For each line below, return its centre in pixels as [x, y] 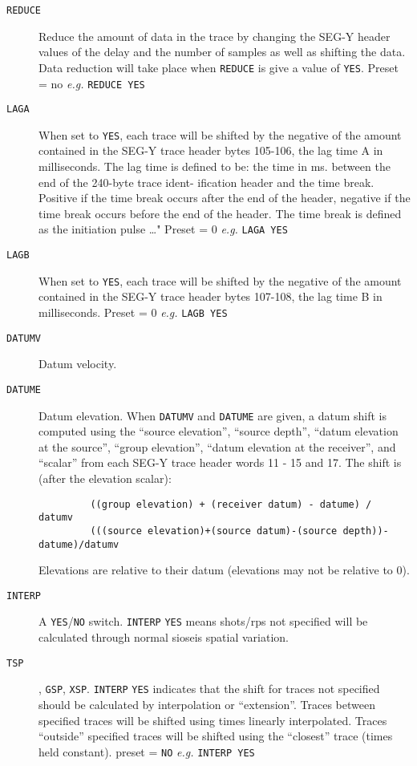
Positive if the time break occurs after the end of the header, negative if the [225, 198]
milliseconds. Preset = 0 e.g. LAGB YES [133, 312]
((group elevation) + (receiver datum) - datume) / [231, 504]
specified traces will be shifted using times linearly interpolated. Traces [213, 720]
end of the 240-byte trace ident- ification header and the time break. [206, 182]
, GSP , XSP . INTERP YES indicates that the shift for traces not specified [209, 689]
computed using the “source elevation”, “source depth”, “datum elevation [219, 431]
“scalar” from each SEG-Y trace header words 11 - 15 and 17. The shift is [220, 462]
